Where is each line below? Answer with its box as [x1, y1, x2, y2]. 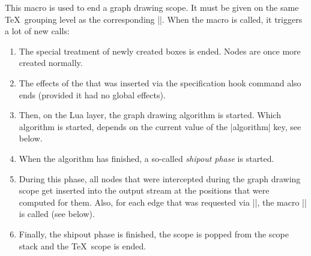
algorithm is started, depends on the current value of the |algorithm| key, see [19, 120, 301, 132]
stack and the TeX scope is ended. [19, 239, 146, 252]
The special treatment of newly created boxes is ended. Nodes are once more [19, 44, 301, 57]
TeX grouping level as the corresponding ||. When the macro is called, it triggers [5, 13, 303, 25]
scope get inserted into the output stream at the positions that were [19, 184, 270, 197]
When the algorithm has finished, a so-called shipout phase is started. [19, 152, 274, 164]
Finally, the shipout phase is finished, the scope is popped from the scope [19, 227, 289, 240]
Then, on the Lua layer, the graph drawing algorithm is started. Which [19, 109, 281, 121]
